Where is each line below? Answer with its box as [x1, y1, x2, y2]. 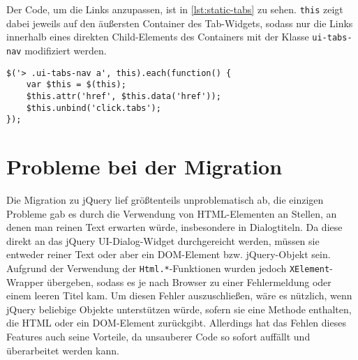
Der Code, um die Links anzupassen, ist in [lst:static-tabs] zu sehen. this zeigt [6, 2, 343, 16]
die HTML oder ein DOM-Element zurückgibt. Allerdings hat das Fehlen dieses [6, 315, 346, 330]
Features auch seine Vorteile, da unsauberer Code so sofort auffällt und [6, 329, 311, 343]
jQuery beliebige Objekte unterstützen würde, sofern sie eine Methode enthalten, [6, 301, 352, 316]
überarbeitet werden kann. [6, 343, 119, 357]
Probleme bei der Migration [6, 152, 283, 181]
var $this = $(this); [26, 80, 126, 90]
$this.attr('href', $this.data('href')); [26, 91, 221, 101]
